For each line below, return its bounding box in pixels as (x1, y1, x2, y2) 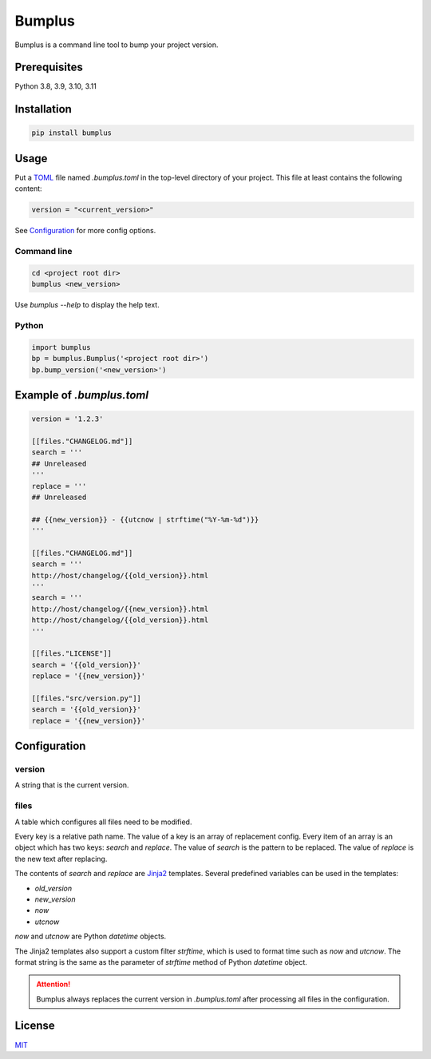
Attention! (36, 979, 71, 990)
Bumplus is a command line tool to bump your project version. (14, 40, 219, 50)
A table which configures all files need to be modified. (14, 817, 192, 827)
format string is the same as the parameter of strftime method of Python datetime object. (14, 957, 307, 966)
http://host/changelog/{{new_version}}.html (31, 604, 209, 613)
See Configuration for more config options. (14, 226, 156, 236)
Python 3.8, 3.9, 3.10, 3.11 (14, 81, 97, 91)
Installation (14, 102, 72, 116)
